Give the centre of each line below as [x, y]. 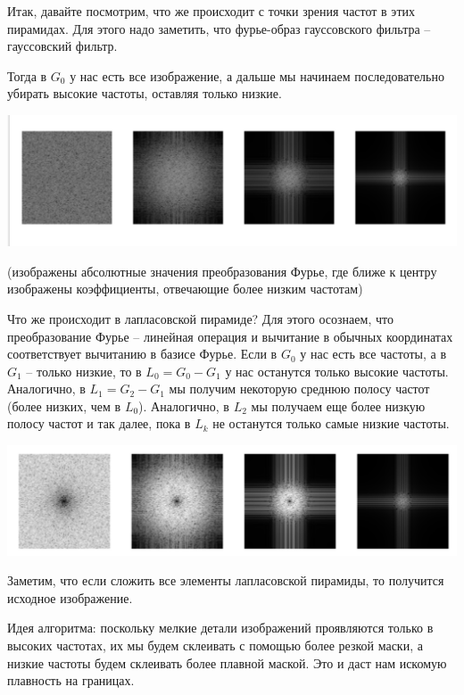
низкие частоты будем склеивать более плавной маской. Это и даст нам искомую [227, 662]
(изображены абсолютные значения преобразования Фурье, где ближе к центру [222, 271]
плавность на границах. [71, 680]
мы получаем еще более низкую [338, 405]
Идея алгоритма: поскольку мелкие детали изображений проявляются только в [220, 628]
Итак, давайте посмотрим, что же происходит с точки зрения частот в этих [211, 11]
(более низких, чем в [64, 405]
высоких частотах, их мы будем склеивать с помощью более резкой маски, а [215, 645]
